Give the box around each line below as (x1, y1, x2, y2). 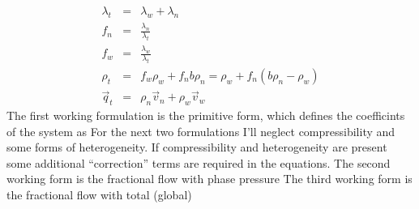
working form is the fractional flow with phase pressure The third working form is (6, 170, 413, 187)
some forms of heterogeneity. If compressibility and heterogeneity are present (6, 139, 387, 156)
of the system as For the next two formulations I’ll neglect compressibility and (6, 122, 395, 139)
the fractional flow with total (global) (6, 186, 192, 203)
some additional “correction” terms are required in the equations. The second (6, 154, 391, 171)
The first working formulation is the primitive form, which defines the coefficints (6, 107, 405, 124)
